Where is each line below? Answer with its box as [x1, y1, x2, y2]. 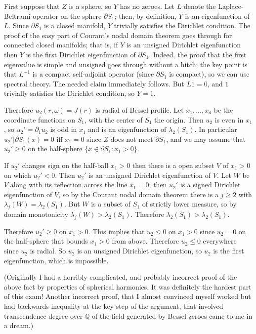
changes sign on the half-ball [22, 160, 109, 170]
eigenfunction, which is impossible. [4, 255, 109, 265]
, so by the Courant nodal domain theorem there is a [58, 189, 218, 199]
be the [213, 104, 233, 115]
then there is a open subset [132, 160, 214, 170]
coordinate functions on [4, 114, 76, 125]
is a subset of [91, 199, 131, 209]
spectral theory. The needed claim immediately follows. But [4, 78, 184, 88]
